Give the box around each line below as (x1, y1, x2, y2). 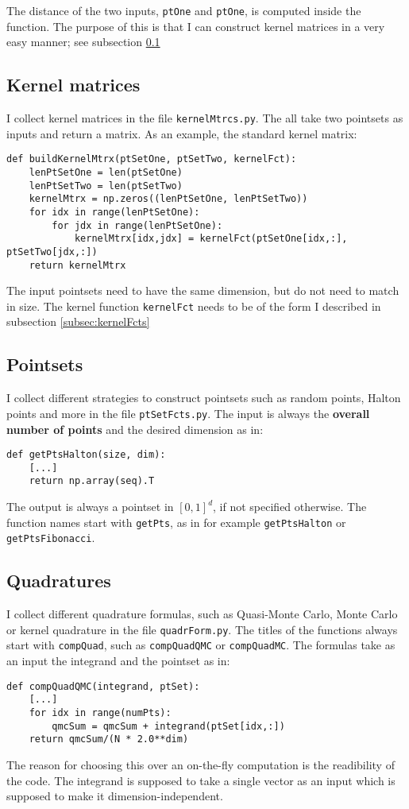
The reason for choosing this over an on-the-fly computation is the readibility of (6, 756, 395, 772)
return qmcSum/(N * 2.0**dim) (29, 734, 189, 745)
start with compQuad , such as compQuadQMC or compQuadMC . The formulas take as (6, 637, 395, 653)
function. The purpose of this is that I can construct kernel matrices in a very (6, 17, 385, 34)
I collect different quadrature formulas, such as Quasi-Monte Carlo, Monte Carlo (6, 606, 398, 622)
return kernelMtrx (29, 259, 126, 271)
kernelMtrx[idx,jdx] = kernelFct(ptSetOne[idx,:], (74, 233, 348, 245)
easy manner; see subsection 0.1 (6, 33, 160, 50)
